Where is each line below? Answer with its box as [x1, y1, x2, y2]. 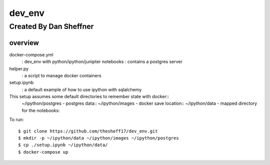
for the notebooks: [21, 107, 60, 113]
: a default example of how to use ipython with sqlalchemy [21, 86, 142, 92]
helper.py [9, 65, 29, 72]
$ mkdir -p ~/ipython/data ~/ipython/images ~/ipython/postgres [18, 135, 179, 141]
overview [9, 38, 39, 47]
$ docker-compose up [18, 149, 68, 155]
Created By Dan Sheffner [9, 22, 94, 31]
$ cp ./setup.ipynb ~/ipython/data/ [18, 142, 108, 148]
